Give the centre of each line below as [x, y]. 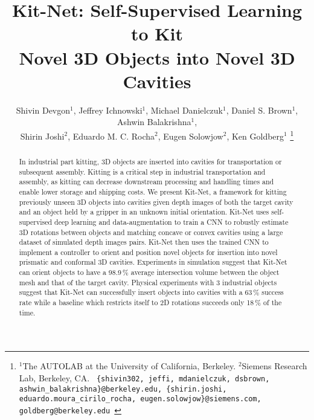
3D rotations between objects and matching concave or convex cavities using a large [151, 232]
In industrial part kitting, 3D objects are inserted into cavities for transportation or [150, 161]
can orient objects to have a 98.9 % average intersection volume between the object [149, 272]
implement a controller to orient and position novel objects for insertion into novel [148, 252]
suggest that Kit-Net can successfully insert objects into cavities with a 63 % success [151, 292]
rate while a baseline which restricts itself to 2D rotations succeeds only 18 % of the [150, 302]
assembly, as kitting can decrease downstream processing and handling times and [146, 182]
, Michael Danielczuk [184, 110]
